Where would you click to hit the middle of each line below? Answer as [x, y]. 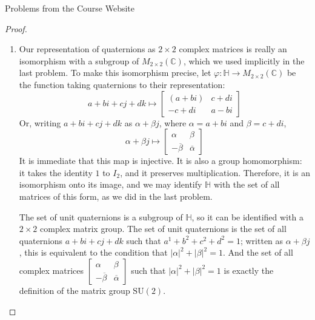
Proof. [16, 28]
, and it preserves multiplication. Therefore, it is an [215, 172]
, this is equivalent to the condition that [93, 252]
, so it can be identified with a [247, 216]
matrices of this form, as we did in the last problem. [116, 196]
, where [173, 122]
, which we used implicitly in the [244, 60]
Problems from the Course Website [70, 8]
